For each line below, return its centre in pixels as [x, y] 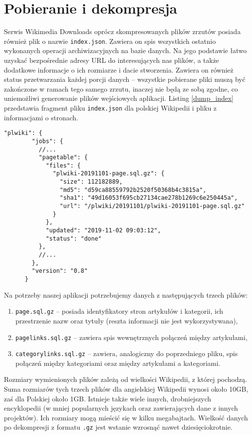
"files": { [63, 165]
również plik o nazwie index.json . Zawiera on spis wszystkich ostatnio [110, 41]
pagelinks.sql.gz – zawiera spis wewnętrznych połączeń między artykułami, [131, 337]
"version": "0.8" [60, 271]
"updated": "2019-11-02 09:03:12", [103, 231]
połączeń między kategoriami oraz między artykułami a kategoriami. [118, 363]
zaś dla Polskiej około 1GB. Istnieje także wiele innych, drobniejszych [108, 398]
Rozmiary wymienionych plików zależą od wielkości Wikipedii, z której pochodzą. [126, 379]
